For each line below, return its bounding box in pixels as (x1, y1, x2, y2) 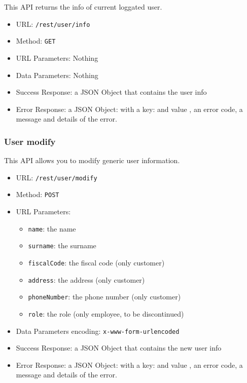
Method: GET (16, 35, 56, 46)
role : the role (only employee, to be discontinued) (28, 308, 184, 319)
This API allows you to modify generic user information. (4, 155, 180, 166)
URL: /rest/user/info (16, 18, 90, 29)
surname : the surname (28, 240, 96, 251)
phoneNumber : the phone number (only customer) (28, 291, 181, 302)
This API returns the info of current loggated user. (4, 2, 162, 12)
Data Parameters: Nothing (16, 69, 98, 80)
